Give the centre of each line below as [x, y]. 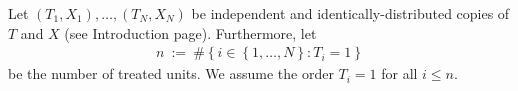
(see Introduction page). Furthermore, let [190, 32]
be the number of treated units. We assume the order [171, 73]
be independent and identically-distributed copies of [350, 13]
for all [399, 73]
